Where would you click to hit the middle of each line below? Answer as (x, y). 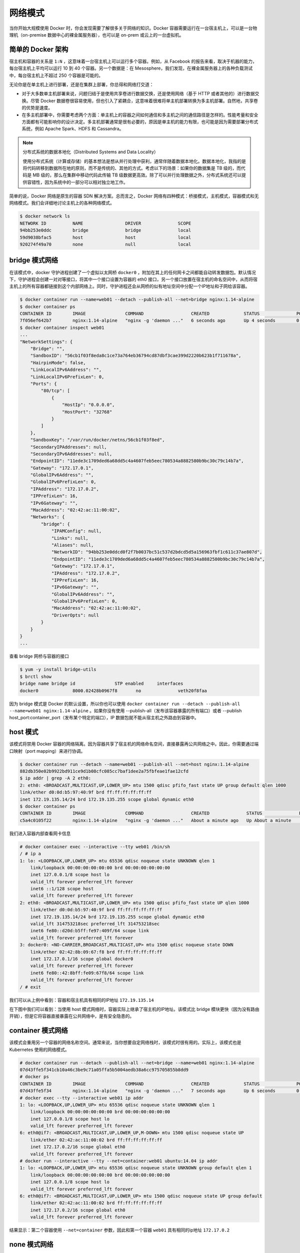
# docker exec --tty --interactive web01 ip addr (82, 1098)
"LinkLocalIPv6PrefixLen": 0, (67, 377)
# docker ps (34, 1077)
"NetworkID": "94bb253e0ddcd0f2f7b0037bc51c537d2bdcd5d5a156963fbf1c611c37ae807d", (157, 552)
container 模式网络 (39, 1031)
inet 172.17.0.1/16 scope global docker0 (82, 959)
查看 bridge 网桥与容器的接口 (39, 656)
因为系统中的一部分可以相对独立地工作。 (86, 182)
